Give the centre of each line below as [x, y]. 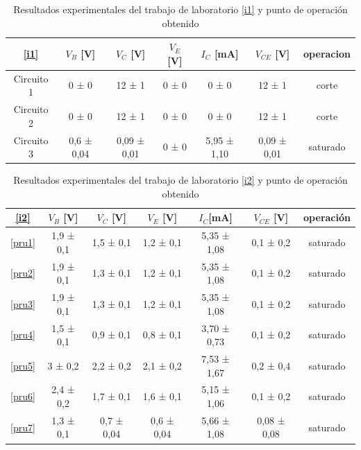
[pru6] [23, 396]
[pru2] [23, 273]
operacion [327, 53]
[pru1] [23, 242]
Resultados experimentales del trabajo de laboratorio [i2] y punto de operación [180, 180]
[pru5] [23, 365]
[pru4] [23, 335]
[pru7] [23, 427]
